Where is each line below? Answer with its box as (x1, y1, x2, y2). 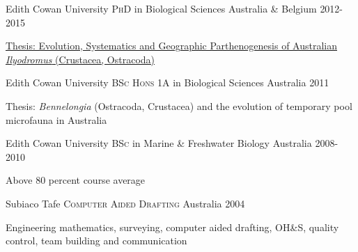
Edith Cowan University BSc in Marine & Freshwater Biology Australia (6, 136, 312, 150)
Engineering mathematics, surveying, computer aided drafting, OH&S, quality (6, 219, 339, 234)
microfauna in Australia (6, 112, 107, 127)
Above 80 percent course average (6, 173, 146, 187)
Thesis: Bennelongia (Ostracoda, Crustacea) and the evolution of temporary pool (6, 98, 352, 113)
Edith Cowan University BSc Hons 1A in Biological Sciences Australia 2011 (6, 75, 329, 90)
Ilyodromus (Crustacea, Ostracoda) (6, 52, 155, 66)
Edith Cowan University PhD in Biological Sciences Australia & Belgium (6, 1, 317, 15)
